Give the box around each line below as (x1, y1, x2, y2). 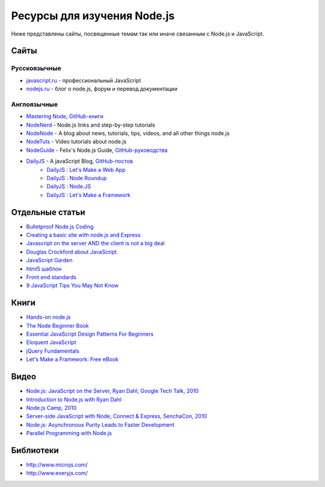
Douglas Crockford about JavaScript (26, 248, 117, 256)
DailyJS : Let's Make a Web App (46, 166, 126, 173)
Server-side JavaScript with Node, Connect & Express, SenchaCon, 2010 (26, 413, 208, 420)
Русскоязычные (11, 64, 61, 72)
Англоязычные (11, 100, 58, 108)
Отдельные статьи (11, 207, 85, 217)
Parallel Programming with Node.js (26, 430, 113, 437)
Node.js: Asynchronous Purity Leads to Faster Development (26, 421, 175, 428)
